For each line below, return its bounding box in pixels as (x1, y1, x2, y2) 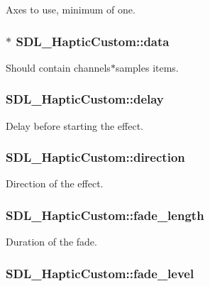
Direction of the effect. (6, 176, 104, 191)
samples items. (115, 60, 179, 75)
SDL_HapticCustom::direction (6, 148, 185, 166)
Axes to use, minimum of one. (6, 2, 136, 16)
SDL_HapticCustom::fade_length (6, 206, 204, 224)
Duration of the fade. (6, 234, 97, 249)
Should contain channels (6, 60, 111, 75)
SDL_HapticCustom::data (16, 32, 170, 50)
